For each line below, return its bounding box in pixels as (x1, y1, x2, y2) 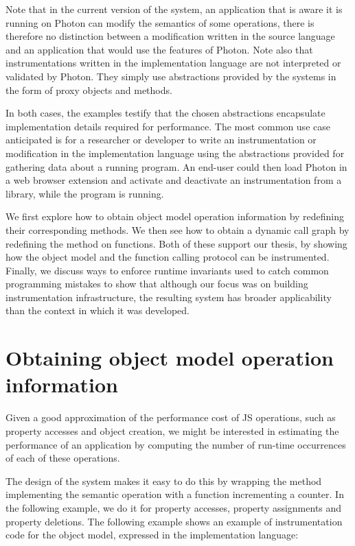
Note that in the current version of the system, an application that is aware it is (5, 2, 343, 16)
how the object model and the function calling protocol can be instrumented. (5, 250, 330, 264)
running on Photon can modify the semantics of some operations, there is (5, 15, 314, 29)
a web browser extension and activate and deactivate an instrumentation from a (5, 173, 342, 187)
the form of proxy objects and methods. (5, 82, 172, 97)
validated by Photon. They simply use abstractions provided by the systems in (5, 69, 336, 83)
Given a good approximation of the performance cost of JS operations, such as (5, 410, 336, 425)
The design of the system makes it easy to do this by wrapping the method (5, 473, 322, 488)
